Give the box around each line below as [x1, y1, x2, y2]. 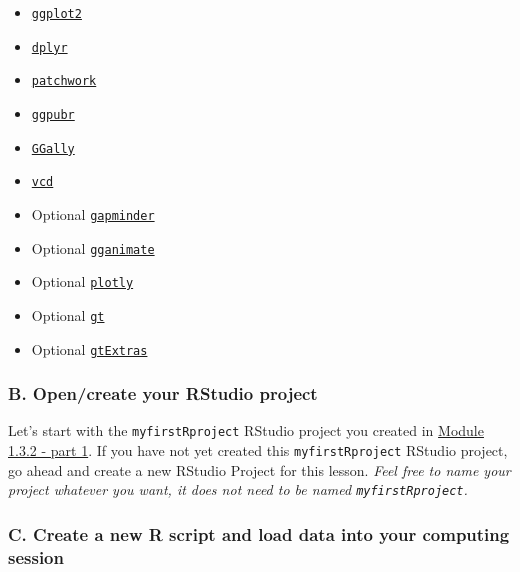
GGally [31, 141, 75, 156]
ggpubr [31, 107, 75, 122]
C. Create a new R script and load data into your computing [8, 521, 510, 546]
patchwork [31, 74, 97, 89]
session [8, 544, 64, 569]
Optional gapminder [31, 203, 155, 224]
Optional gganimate [31, 237, 155, 258]
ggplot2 [31, 7, 82, 21]
